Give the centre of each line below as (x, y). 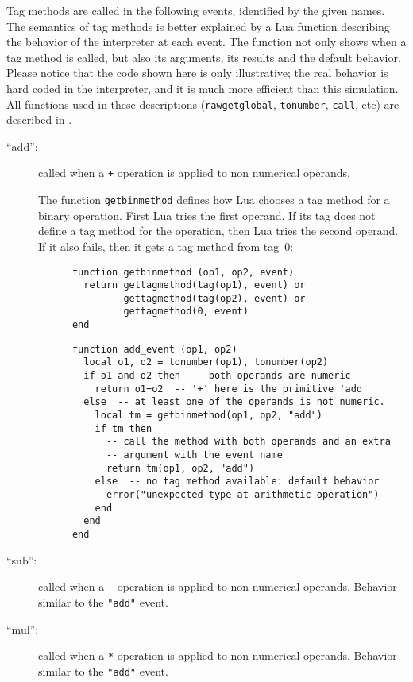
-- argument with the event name (194, 455)
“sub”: (22, 559)
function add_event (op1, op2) (154, 349)
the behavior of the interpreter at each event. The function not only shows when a (206, 42)
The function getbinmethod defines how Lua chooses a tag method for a (214, 200)
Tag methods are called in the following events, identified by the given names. (196, 10)
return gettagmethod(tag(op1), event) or (195, 285)
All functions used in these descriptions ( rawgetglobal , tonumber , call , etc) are (203, 104)
